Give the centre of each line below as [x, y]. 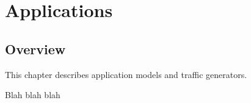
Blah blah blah [33, 95]
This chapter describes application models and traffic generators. [126, 74]
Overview [35, 48]
